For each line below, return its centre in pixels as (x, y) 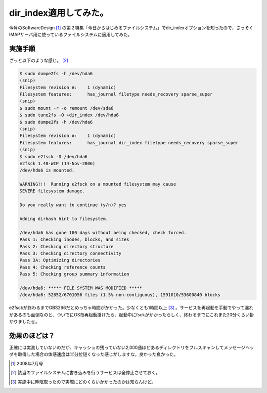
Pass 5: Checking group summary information (74, 274)
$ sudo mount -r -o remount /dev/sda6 (67, 108)
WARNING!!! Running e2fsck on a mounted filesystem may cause (98, 184)
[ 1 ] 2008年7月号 (27, 363)
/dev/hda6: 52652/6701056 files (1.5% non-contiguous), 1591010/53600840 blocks (120, 295)
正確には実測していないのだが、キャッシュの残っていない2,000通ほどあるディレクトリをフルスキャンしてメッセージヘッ (132, 348)
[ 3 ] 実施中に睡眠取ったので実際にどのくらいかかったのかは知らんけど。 (83, 382)
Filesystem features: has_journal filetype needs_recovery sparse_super (116, 94)
